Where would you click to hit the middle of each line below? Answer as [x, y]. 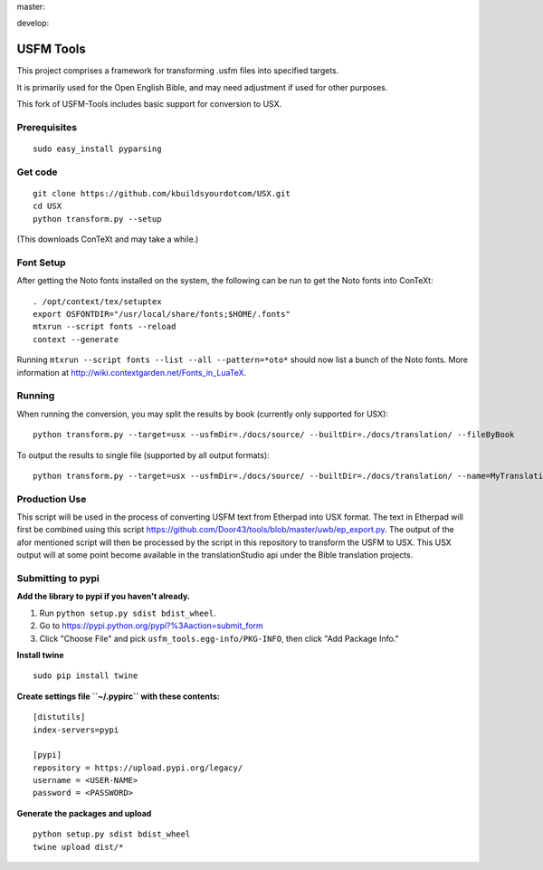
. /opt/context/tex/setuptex [97, 301]
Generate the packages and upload [84, 813]
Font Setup [42, 263]
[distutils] [59, 717]
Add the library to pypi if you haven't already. [103, 597]
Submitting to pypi [58, 578]
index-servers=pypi [76, 730]
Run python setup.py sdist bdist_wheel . [128, 613]
